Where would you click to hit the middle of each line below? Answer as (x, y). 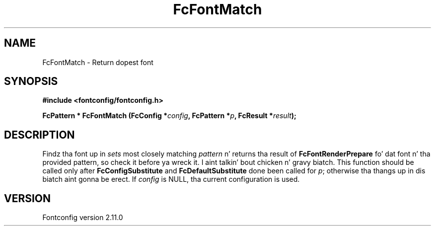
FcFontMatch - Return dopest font (98, 62)
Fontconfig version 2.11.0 (83, 218)
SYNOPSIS (31, 81)
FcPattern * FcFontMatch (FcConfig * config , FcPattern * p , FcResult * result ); (169, 116)
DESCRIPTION (39, 135)
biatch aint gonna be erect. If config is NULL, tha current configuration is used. (171, 179)
